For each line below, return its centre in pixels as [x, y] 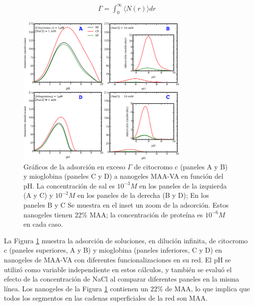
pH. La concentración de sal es [69, 185]
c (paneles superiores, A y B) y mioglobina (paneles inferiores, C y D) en [113, 250]
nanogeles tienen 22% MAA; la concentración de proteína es [113, 214]
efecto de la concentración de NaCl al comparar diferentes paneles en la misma [122, 279]
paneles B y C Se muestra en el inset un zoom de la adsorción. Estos [126, 205]
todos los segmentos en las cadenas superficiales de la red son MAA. [106, 298]
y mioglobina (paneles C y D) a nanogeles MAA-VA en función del [124, 176]
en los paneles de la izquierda [183, 185]
